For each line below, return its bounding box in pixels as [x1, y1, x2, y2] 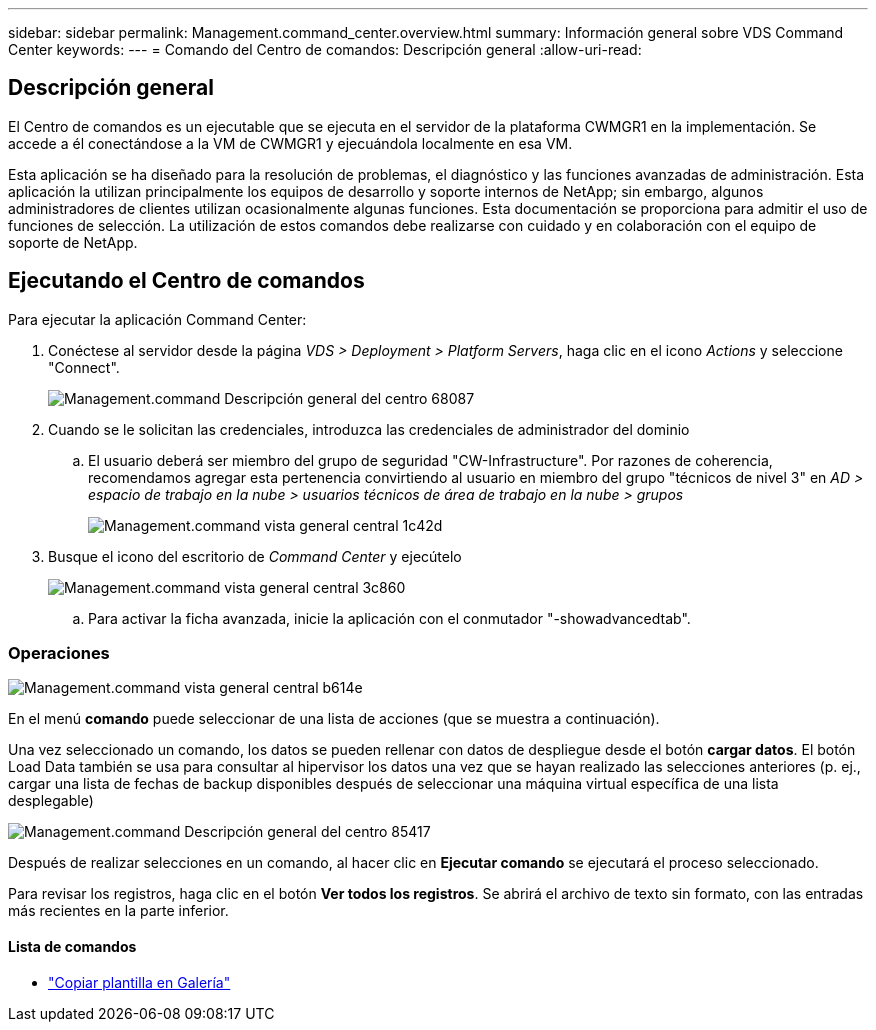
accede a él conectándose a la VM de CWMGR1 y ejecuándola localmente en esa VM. [8, 134, 573, 152]
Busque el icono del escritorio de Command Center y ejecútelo [48, 547, 462, 565]
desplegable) [8, 792, 94, 810]
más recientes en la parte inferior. [8, 902, 229, 920]
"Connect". [48, 358, 120, 376]
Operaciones [8, 643, 110, 664]
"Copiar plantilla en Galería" [48, 973, 231, 991]
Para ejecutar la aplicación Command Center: [8, 310, 307, 328]
